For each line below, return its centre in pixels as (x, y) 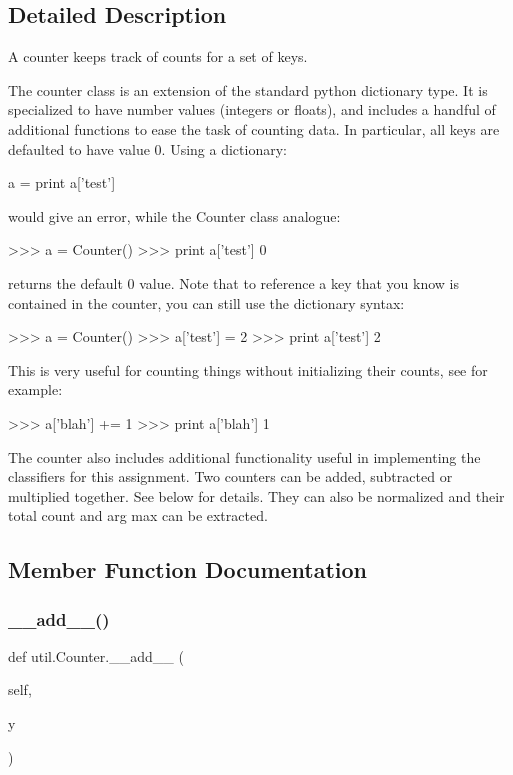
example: (35, 389)
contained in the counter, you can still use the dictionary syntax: (206, 302)
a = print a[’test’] (62, 182)
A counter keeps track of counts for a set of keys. (158, 56)
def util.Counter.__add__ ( (96, 655)
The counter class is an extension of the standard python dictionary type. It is (248, 89)
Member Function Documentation (188, 569)
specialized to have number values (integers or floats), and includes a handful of (252, 109)
